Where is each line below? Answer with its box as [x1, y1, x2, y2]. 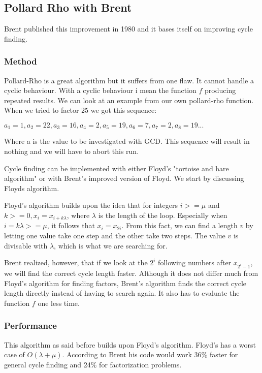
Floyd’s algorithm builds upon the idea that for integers [4, 200, 178, 210]
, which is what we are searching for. [54, 240, 168, 251]
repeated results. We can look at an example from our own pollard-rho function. [4, 95, 254, 105]
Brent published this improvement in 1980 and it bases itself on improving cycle [4, 23, 253, 34]
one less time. [38, 297, 80, 308]
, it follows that [47, 220, 95, 231]
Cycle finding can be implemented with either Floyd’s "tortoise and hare [4, 163, 229, 173]
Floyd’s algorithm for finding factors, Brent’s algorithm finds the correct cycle [4, 277, 246, 288]
